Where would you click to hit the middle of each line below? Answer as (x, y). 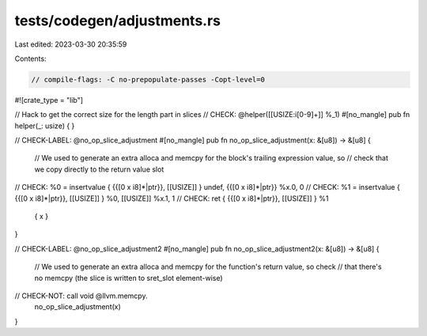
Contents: (30, 59)
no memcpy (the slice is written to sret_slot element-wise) (128, 277)
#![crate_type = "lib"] (49, 100)
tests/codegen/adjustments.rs (118, 21)
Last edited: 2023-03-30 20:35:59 (71, 44)
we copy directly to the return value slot (99, 169)
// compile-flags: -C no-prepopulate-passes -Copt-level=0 (148, 79)
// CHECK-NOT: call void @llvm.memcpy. (81, 296)
